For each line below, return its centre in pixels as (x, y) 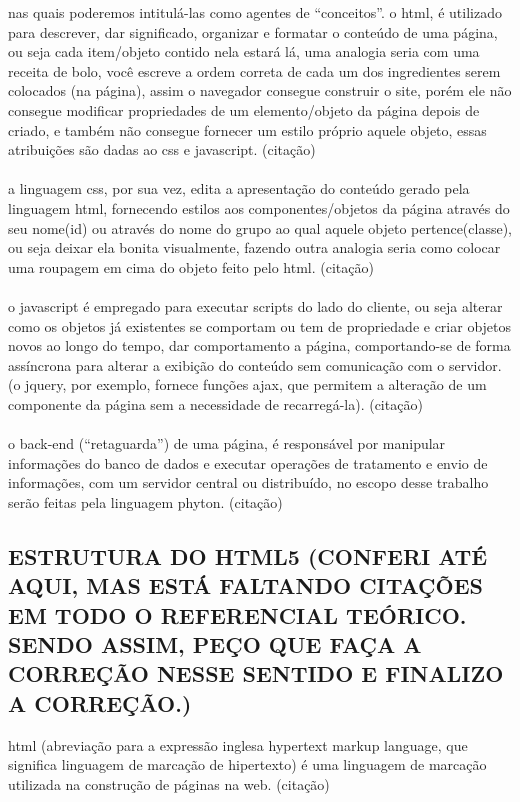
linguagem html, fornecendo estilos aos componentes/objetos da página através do (259, 207)
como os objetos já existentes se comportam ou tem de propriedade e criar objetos (260, 325)
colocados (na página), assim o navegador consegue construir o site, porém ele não (260, 90)
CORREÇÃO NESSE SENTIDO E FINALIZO (256, 673)
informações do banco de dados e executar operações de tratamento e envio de (248, 462)
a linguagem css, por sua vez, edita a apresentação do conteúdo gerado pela (239, 188)
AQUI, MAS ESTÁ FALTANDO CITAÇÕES (245, 585)
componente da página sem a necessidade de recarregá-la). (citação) (215, 403)
